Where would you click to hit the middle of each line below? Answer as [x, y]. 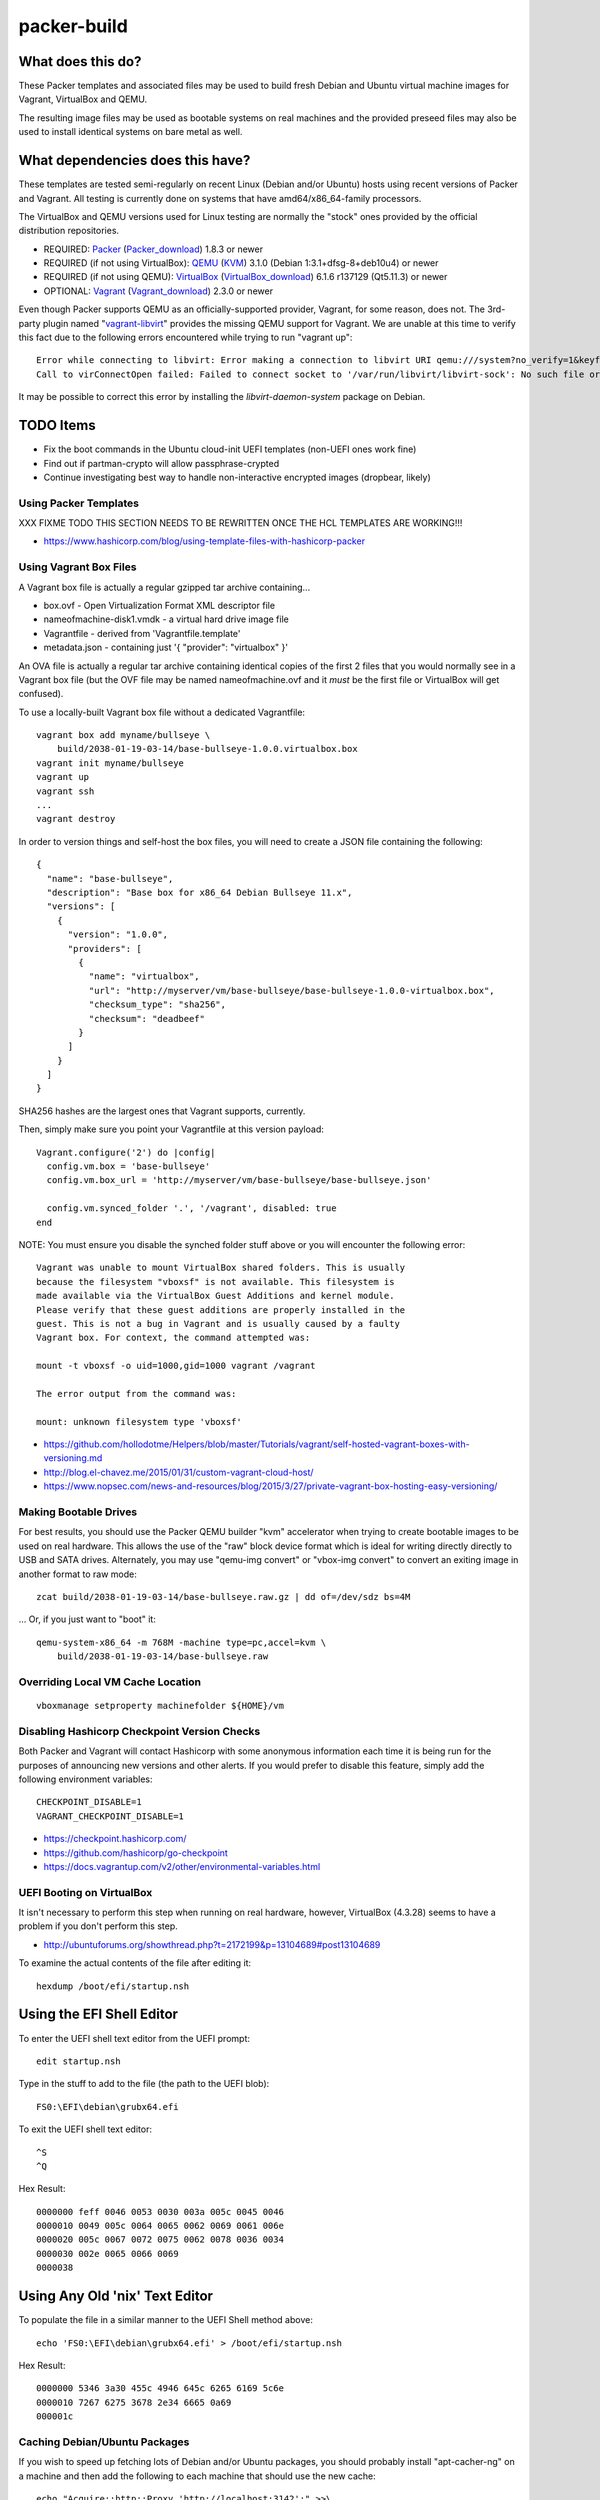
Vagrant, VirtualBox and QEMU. [83, 99]
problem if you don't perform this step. [98, 1926]
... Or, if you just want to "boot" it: [87, 1619]
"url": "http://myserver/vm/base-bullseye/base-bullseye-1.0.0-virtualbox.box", [291, 990]
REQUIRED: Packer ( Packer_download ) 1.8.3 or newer [153, 249]
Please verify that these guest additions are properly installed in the [221, 1309]
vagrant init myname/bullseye [110, 763]
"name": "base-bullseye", [110, 878]
